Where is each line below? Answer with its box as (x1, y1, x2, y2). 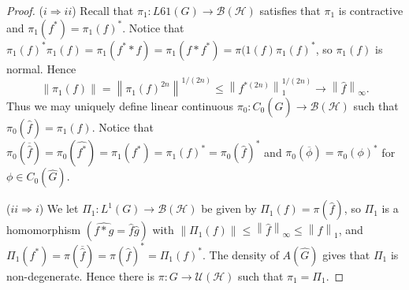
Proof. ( (6, 2, 43, 18)
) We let (39, 200, 79, 217)
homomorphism (6, 221, 81, 238)
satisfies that (259, 2, 321, 18)
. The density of (203, 246, 279, 262)
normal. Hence (6, 60, 76, 76)
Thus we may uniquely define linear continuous (6, 97, 233, 113)
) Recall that (72, 2, 134, 18)
